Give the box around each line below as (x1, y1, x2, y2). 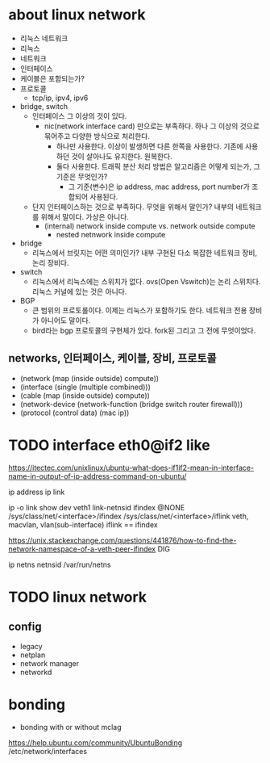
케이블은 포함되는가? (19, 73, 85, 83)
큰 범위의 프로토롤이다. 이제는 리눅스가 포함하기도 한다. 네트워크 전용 (31, 305, 247, 315)
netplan (19, 650, 46, 660)
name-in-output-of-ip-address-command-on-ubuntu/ (8, 471, 187, 481)
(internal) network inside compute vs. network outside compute (44, 220, 255, 231)
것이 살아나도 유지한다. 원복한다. (71, 151, 173, 161)
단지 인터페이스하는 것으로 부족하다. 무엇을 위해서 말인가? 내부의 (31, 202, 234, 212)
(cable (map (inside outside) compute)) (19, 390, 151, 400)
